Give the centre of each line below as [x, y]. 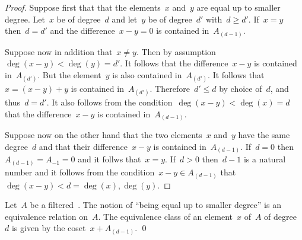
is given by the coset [49, 228]
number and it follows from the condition [80, 172]
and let [125, 19]
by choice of [241, 89]
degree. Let [25, 19]
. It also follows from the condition [109, 102]
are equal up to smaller [239, 7]
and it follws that [109, 159]
